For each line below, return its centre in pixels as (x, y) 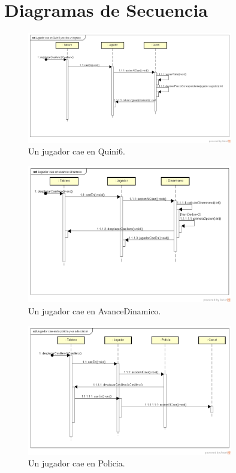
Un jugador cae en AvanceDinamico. (95, 310)
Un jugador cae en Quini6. (77, 151)
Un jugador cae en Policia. (77, 463)
